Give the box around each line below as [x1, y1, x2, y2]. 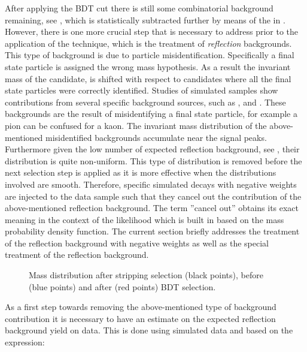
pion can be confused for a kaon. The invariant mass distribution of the [5, 119, 267, 131]
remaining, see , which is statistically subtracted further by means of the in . [5, 13, 285, 26]
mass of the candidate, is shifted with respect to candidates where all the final [5, 72, 291, 85]
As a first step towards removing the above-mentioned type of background [5, 300, 276, 313]
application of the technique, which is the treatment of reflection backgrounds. [5, 37, 292, 49]
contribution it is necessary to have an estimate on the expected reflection [5, 312, 276, 324]
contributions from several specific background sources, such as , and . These [5, 95, 286, 108]
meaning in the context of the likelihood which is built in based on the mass [5, 213, 284, 225]
